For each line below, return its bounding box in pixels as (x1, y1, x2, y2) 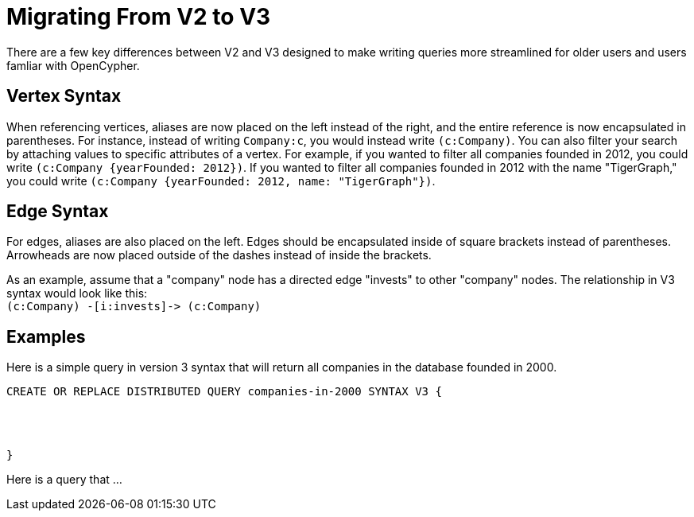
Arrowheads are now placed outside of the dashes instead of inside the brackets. (6, 248, 432, 262)
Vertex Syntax (6, 86, 122, 107)
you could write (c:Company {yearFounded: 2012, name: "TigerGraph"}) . (6, 173, 436, 188)
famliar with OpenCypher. (6, 58, 140, 72)
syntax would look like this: (6, 286, 148, 301)
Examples (6, 326, 86, 347)
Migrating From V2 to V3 (6, 3, 271, 30)
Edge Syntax (6, 201, 109, 222)
